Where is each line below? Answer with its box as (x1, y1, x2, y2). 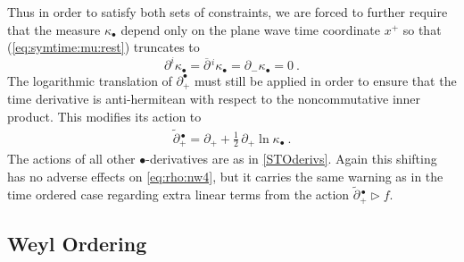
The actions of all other (7, 149, 136, 168)
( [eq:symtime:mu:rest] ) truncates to (7, 38, 200, 56)
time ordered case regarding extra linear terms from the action (7, 185, 350, 204)
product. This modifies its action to (7, 106, 202, 125)
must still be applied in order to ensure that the (195, 71, 457, 89)
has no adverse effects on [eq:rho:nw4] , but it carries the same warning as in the (7, 166, 443, 185)
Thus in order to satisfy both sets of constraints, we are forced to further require (7, 3, 448, 21)
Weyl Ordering (7, 230, 147, 258)
